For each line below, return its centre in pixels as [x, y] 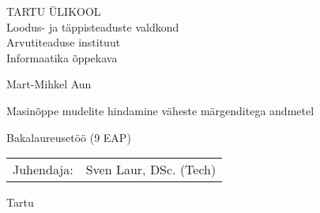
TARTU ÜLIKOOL [54, 11]
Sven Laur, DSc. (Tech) [151, 170]
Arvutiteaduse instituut [64, 42]
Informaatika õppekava [62, 57]
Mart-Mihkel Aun [49, 84]
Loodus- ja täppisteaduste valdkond [93, 26]
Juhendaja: [43, 170]
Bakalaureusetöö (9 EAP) [69, 137]
